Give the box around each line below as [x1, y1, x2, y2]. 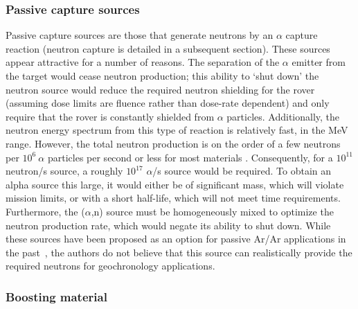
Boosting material [6, 288, 107, 305]
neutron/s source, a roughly [6, 164, 123, 178]
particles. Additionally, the [226, 109, 340, 123]
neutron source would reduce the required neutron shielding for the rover [6, 82, 315, 96]
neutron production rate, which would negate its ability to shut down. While [6, 218, 331, 232]
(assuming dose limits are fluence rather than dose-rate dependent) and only [6, 96, 330, 110]
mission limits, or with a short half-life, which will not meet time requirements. [6, 191, 341, 205]
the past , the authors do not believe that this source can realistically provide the [6, 245, 352, 259]
